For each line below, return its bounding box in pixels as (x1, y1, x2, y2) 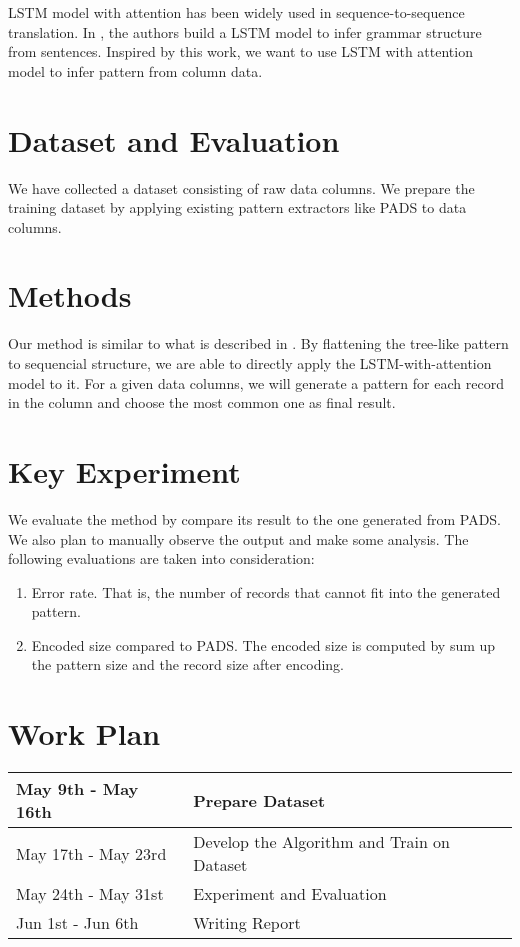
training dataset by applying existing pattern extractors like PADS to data (8, 197, 467, 218)
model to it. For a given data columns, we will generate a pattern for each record (8, 372, 504, 393)
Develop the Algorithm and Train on (193, 830, 451, 854)
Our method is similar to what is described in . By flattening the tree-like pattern (8, 333, 509, 354)
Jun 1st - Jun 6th (16, 911, 139, 935)
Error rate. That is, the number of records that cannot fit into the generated (31, 581, 501, 602)
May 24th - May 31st (16, 882, 164, 906)
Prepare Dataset (193, 788, 326, 812)
